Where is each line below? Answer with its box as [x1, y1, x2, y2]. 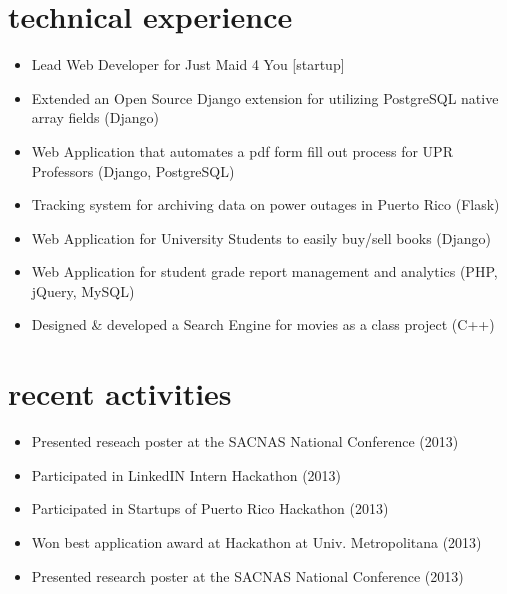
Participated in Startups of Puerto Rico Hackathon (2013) [31, 498, 389, 519]
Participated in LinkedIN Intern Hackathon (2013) [31, 464, 342, 485]
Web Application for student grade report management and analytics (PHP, [31, 261, 498, 282]
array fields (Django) [31, 107, 159, 128]
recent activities [8, 373, 232, 414]
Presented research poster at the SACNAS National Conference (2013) [31, 565, 464, 586]
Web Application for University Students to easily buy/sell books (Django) [31, 227, 492, 248]
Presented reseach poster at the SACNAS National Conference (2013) [31, 431, 459, 452]
